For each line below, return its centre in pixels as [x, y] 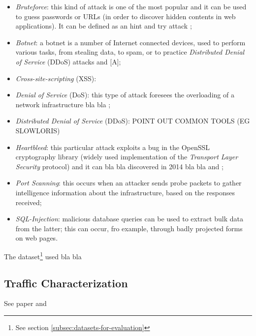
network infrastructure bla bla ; [63, 104]
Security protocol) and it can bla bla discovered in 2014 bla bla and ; [119, 166]
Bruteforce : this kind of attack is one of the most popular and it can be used [131, 6]
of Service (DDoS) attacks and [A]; [68, 61]
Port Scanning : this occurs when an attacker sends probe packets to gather [128, 183]
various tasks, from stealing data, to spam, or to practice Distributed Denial [130, 52]
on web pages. [37, 238]
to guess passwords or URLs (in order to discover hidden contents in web [126, 16]
